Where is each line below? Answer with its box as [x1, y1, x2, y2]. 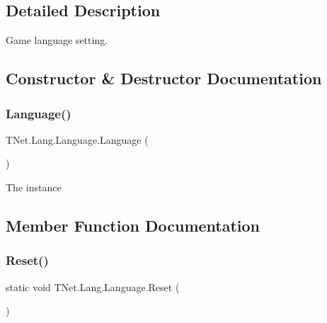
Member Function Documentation [6, 214, 260, 236]
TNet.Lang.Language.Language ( [6, 132, 149, 147]
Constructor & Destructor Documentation [6, 67, 322, 89]
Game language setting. [6, 33, 108, 47]
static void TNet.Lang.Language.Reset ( [6, 279, 180, 294]
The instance [6, 179, 62, 194]
